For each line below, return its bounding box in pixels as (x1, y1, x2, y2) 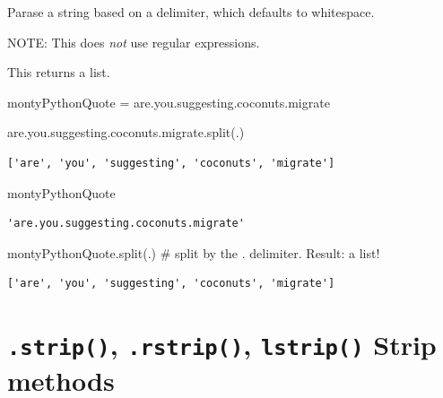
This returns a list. (7, 63, 110, 82)
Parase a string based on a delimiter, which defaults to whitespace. (7, 3, 375, 21)
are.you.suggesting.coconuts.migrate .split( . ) (7, 123, 245, 142)
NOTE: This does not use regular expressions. (7, 32, 260, 51)
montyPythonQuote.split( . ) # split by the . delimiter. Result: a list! (7, 243, 380, 262)
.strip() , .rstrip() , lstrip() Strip (7, 326, 437, 363)
